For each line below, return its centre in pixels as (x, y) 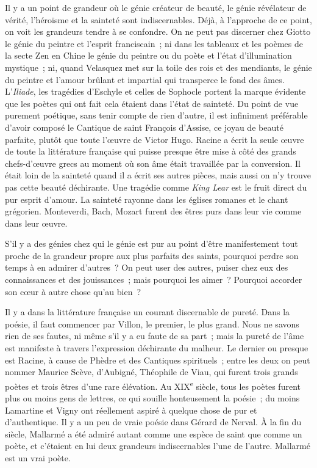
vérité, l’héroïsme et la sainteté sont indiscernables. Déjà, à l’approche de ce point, (158, 19)
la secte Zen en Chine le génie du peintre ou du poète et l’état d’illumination (148, 55)
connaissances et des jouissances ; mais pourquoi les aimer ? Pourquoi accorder (154, 280)
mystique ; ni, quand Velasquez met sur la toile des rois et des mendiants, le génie (158, 67)
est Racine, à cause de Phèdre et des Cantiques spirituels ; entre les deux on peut (158, 360)
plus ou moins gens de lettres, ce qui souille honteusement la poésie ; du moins (152, 398)
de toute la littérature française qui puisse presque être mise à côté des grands (151, 151)
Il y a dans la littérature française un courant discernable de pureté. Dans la (148, 312)
